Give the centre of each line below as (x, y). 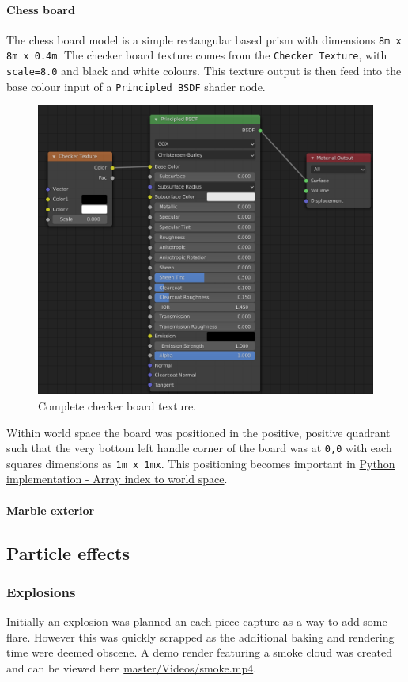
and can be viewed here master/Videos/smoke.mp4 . (132, 668)
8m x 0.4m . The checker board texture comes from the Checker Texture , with (197, 55)
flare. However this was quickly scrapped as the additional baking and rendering (200, 636)
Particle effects (68, 552)
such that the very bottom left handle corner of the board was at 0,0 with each (199, 448)
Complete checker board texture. (117, 405)
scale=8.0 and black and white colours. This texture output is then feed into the (204, 71)
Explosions (41, 591)
